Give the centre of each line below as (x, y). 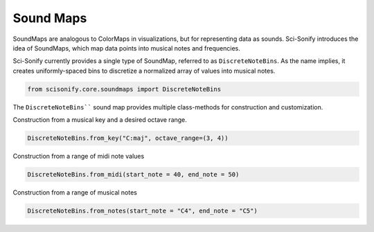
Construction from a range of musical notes (75, 193)
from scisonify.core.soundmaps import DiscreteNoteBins (124, 89)
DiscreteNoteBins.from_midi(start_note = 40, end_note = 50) (133, 175)
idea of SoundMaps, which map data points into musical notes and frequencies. (126, 48)
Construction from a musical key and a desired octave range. (100, 120)
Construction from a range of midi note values (79, 157)
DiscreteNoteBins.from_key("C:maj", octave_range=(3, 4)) (128, 138)
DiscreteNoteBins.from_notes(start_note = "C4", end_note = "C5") (142, 211)
